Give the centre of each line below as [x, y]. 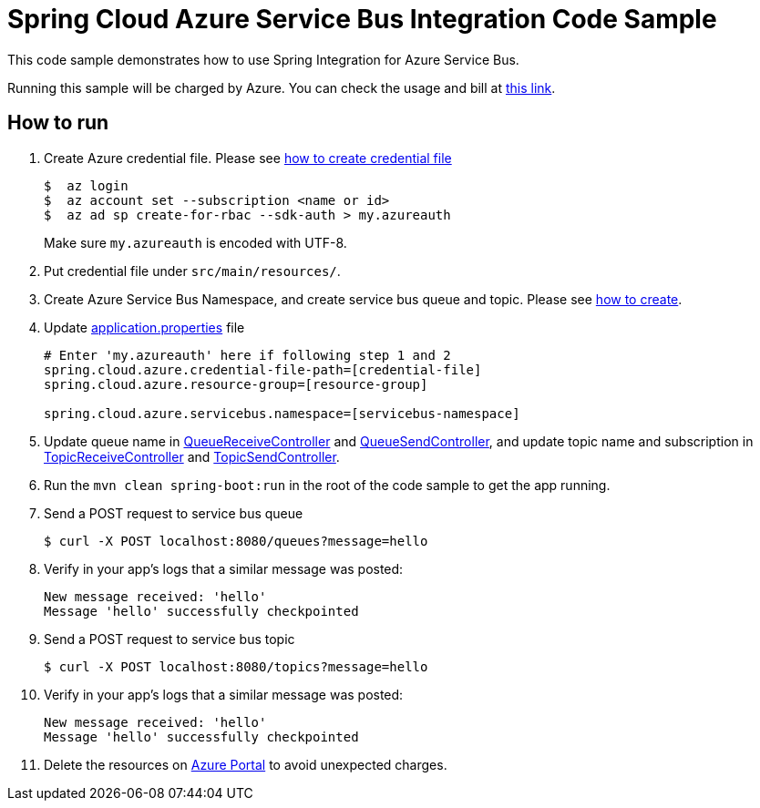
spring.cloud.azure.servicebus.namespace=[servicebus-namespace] [282, 413]
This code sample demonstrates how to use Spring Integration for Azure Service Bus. [263, 59]
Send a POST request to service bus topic [169, 639]
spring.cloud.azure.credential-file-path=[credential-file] [263, 369]
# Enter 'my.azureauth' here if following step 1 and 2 [247, 355]
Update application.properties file [144, 327]
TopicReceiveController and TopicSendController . [192, 456]
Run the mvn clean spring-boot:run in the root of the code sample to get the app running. [327, 485]
